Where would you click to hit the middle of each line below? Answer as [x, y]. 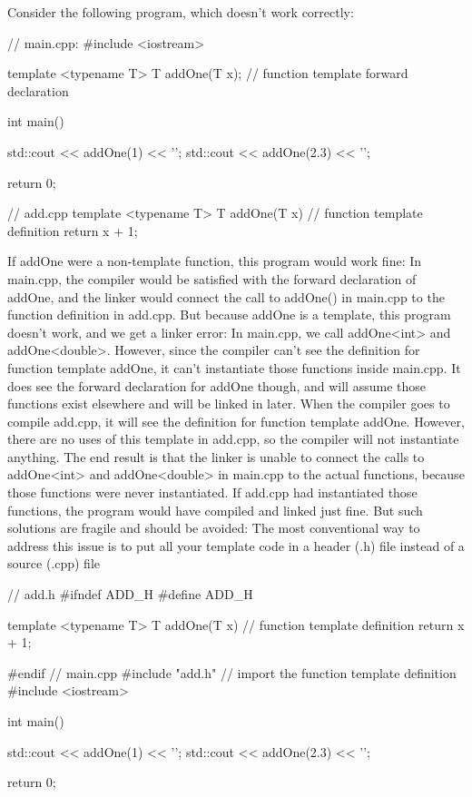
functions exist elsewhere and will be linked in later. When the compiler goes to [229, 403]
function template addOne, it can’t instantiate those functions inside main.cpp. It [234, 367]
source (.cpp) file [54, 563]
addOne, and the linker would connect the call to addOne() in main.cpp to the [226, 296]
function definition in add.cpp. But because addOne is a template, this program [229, 315]
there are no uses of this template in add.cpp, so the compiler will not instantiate [233, 439]
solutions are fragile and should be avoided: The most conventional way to [214, 528]
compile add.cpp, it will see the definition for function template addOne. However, [236, 421]
